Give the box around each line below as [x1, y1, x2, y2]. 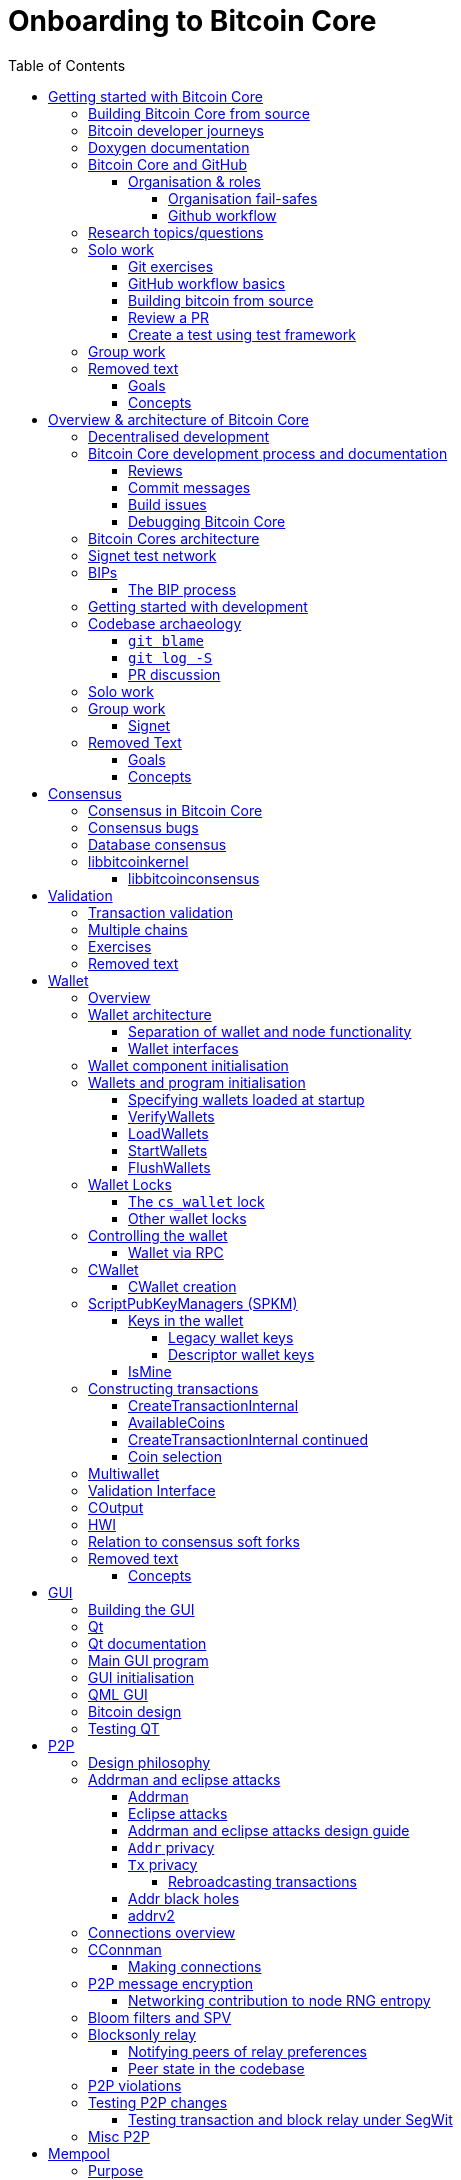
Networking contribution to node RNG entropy [128, 1991, 431, 2009]
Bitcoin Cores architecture [88, 529, 260, 547]
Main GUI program [88, 1651, 209, 1669]
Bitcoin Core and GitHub [88, 155, 248, 173]
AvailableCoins [128, 1413, 225, 1431]
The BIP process [128, 580, 237, 598]
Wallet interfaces [128, 1039, 239, 1057]
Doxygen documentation [88, 138, 250, 156]
